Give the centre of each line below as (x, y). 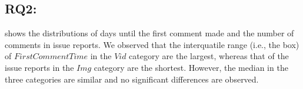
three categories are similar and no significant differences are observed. (132, 79)
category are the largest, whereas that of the (209, 56)
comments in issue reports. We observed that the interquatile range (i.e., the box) (152, 44)
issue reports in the (39, 67)
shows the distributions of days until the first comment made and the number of (149, 33)
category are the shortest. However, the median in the (191, 67)
